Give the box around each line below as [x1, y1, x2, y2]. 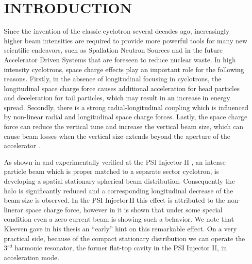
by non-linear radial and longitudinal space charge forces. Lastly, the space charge [4, 112, 248, 122]
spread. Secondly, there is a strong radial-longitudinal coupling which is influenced [4, 102, 249, 112]
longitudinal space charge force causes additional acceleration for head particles [4, 83, 240, 93]
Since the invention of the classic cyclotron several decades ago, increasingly [4, 26, 230, 36]
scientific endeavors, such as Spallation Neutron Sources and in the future [4, 45, 223, 55]
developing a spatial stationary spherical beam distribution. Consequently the [4, 176, 235, 186]
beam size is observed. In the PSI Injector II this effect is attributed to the [4, 195, 225, 205]
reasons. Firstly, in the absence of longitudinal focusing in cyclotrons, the [4, 74, 221, 84]
